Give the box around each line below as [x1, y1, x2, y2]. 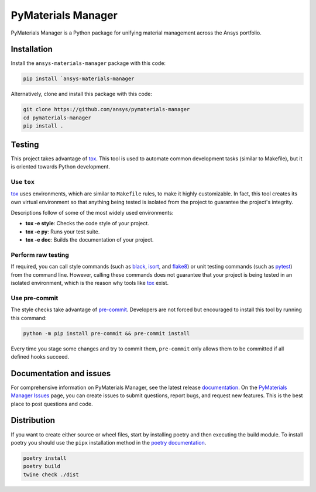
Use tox [11, 177, 35, 185]
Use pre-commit [11, 294, 59, 302]
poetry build [23, 463, 61, 470]
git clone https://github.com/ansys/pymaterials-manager [23, 106, 190, 113]
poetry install [23, 455, 67, 462]
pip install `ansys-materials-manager [23, 75, 135, 82]
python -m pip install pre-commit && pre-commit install [23, 330, 190, 336]
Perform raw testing [11, 250, 70, 259]
